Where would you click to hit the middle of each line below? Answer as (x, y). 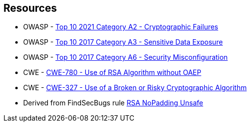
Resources (30, 8)
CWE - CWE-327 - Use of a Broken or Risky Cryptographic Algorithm (135, 88)
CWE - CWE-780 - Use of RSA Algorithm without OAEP (112, 73)
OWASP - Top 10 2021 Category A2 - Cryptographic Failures (121, 27)
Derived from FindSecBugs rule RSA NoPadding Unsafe (113, 103)
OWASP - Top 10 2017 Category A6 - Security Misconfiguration (125, 57)
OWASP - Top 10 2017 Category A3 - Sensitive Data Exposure (123, 42)
